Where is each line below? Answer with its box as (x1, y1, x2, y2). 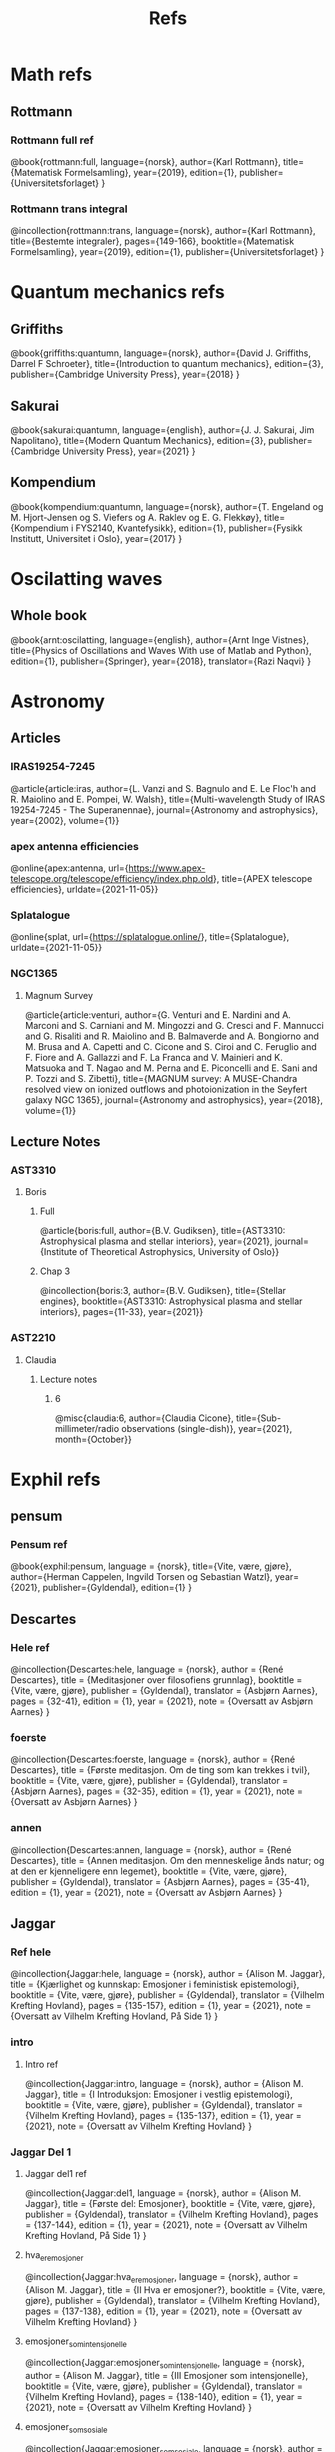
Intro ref (24, 2058, 59, 2070)
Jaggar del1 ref (24, 2167, 88, 2179)
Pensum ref (10, 1538, 68, 1552)
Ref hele (10, 1945, 52, 1959)
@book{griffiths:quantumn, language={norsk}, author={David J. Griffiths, (10, 347, 312, 359)
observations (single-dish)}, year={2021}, (121, 1422, 293, 1434)
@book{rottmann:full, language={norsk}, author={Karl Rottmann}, (10, 155, 282, 167)
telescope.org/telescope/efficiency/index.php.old (10, 872, 214, 884)
